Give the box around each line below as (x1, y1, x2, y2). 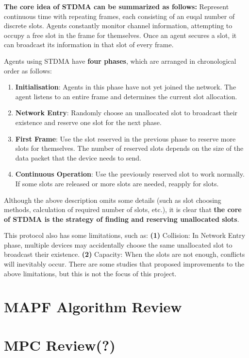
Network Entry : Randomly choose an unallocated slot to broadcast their (15, 107, 238, 118)
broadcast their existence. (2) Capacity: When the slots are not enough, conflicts (4, 249, 245, 259)
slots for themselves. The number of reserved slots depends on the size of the (15, 143, 244, 153)
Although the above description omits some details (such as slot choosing (4, 195, 221, 205)
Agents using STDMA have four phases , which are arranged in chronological (4, 55, 236, 66)
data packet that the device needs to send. (15, 152, 141, 162)
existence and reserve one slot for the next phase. (15, 117, 162, 127)
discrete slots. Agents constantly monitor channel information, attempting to (4, 20, 232, 31)
